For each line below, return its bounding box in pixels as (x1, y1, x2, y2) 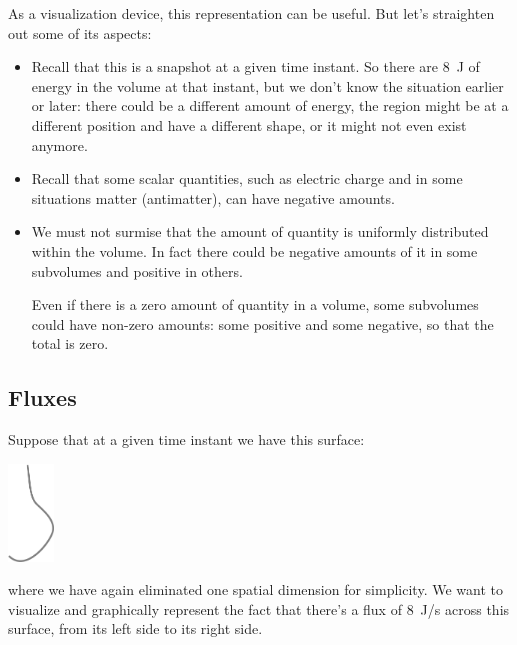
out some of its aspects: (8, 22, 152, 43)
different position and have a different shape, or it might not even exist (31, 114, 467, 135)
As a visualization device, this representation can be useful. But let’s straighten (8, 3, 495, 23)
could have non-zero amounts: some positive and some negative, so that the (31, 313, 494, 334)
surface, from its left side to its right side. (8, 618, 263, 639)
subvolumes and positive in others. (31, 260, 243, 281)
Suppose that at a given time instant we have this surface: (8, 429, 365, 450)
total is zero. (31, 333, 109, 354)
